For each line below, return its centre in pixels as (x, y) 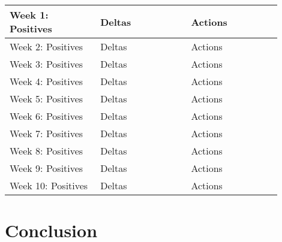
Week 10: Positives (49, 185)
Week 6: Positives (46, 116)
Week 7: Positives (46, 133)
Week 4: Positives (46, 81)
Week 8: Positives (46, 151)
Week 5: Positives (46, 99)
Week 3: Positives (46, 64)
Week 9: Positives (46, 168)
